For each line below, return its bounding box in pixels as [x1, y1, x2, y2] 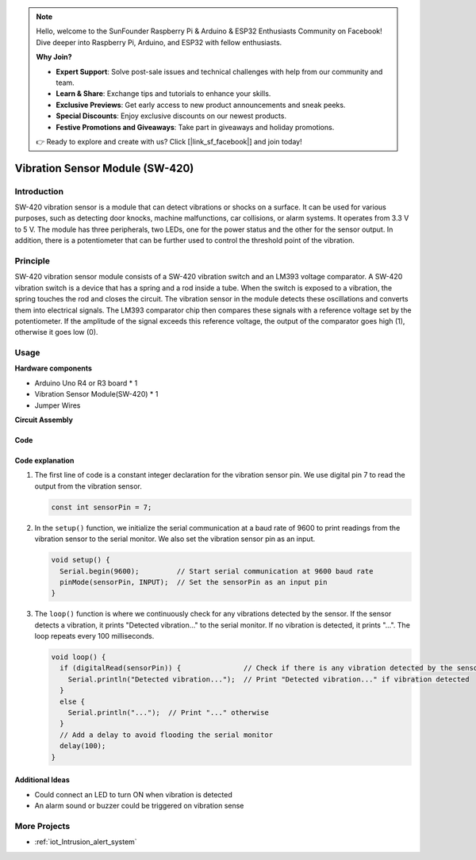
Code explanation [14, 456, 75, 466]
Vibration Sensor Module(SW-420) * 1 [34, 390, 159, 399]
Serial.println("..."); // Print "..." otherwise [67, 708, 269, 717]
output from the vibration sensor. [34, 481, 142, 491]
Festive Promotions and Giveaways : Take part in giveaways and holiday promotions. [56, 122, 335, 132]
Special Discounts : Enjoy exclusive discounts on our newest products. [56, 111, 287, 121]
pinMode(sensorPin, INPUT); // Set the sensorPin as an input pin [59, 578, 328, 586]
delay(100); [59, 742, 106, 751]
